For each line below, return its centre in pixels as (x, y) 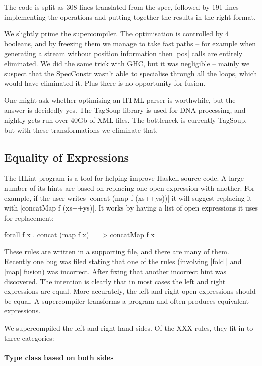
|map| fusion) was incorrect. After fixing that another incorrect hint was (115, 271)
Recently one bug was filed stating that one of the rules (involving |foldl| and (123, 261)
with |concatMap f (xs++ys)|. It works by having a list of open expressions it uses (131, 208)
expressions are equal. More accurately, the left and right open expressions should (130, 291)
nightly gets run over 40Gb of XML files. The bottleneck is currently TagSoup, (126, 119)
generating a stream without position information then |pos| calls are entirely (123, 53)
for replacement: (29, 217)
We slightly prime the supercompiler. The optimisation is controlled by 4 (117, 34)
